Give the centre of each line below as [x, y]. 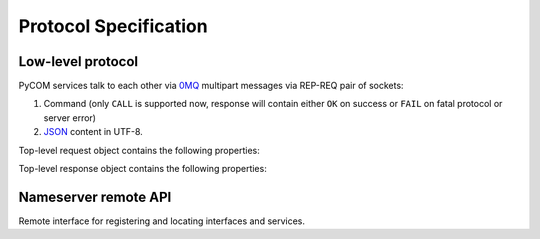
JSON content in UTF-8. [93, 132]
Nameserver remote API [95, 196]
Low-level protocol [78, 61]
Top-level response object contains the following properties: [142, 169]
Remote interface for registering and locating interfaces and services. [161, 221]
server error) [70, 117]
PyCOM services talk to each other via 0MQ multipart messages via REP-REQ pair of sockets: [211, 86]
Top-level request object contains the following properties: [139, 150]
